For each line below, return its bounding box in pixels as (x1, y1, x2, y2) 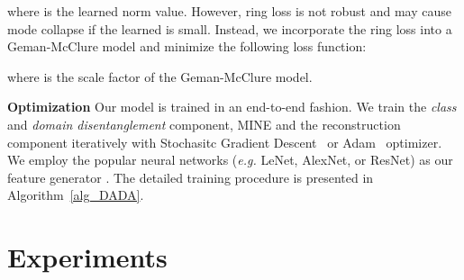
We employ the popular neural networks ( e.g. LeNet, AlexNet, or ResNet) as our (7, 150, 453, 169)
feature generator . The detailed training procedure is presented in (7, 167, 374, 186)
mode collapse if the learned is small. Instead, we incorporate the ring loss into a (7, 19, 452, 38)
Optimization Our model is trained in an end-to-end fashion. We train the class (7, 97, 457, 116)
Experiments (7, 239, 168, 275)
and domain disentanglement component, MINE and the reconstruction (7, 114, 401, 133)
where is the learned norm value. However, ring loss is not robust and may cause (7, 2, 451, 20)
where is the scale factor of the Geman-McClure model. (7, 67, 313, 86)
